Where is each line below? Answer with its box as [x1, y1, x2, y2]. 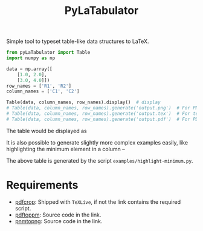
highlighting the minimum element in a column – [6, 145, 125, 152]
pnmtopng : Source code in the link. [14, 217, 103, 224]
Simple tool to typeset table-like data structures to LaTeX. [6, 37, 149, 45]
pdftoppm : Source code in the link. [14, 211, 101, 218]
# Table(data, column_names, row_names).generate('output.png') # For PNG [6, 105, 201, 111]
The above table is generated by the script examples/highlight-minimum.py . [6, 157, 193, 164]
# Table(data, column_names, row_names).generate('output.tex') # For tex [6, 111, 201, 117]
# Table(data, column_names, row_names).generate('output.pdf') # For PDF [6, 116, 201, 122]
